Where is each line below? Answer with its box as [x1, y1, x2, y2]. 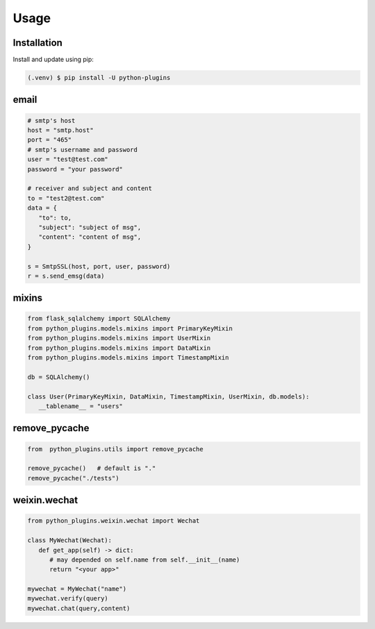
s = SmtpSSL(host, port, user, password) [27, 262, 171, 270]
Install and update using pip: [12, 56, 94, 64]
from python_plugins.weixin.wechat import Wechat [27, 517, 200, 525]
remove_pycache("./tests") [27, 474, 119, 482]
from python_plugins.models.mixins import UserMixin [27, 334, 211, 342]
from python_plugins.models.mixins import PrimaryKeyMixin [27, 324, 233, 333]
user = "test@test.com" [27, 156, 109, 163]
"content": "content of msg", [38, 233, 142, 241]
